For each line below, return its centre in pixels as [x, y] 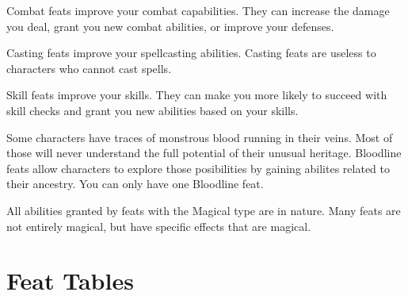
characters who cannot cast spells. [89, 68]
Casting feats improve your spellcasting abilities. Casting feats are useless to [191, 53]
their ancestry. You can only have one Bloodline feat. [135, 184]
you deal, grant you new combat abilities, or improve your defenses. [170, 26]
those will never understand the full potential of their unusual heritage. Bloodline [204, 153]
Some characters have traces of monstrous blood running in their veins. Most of [200, 137]
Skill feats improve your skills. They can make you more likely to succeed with [197, 95]
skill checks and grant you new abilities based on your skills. [153, 110]
